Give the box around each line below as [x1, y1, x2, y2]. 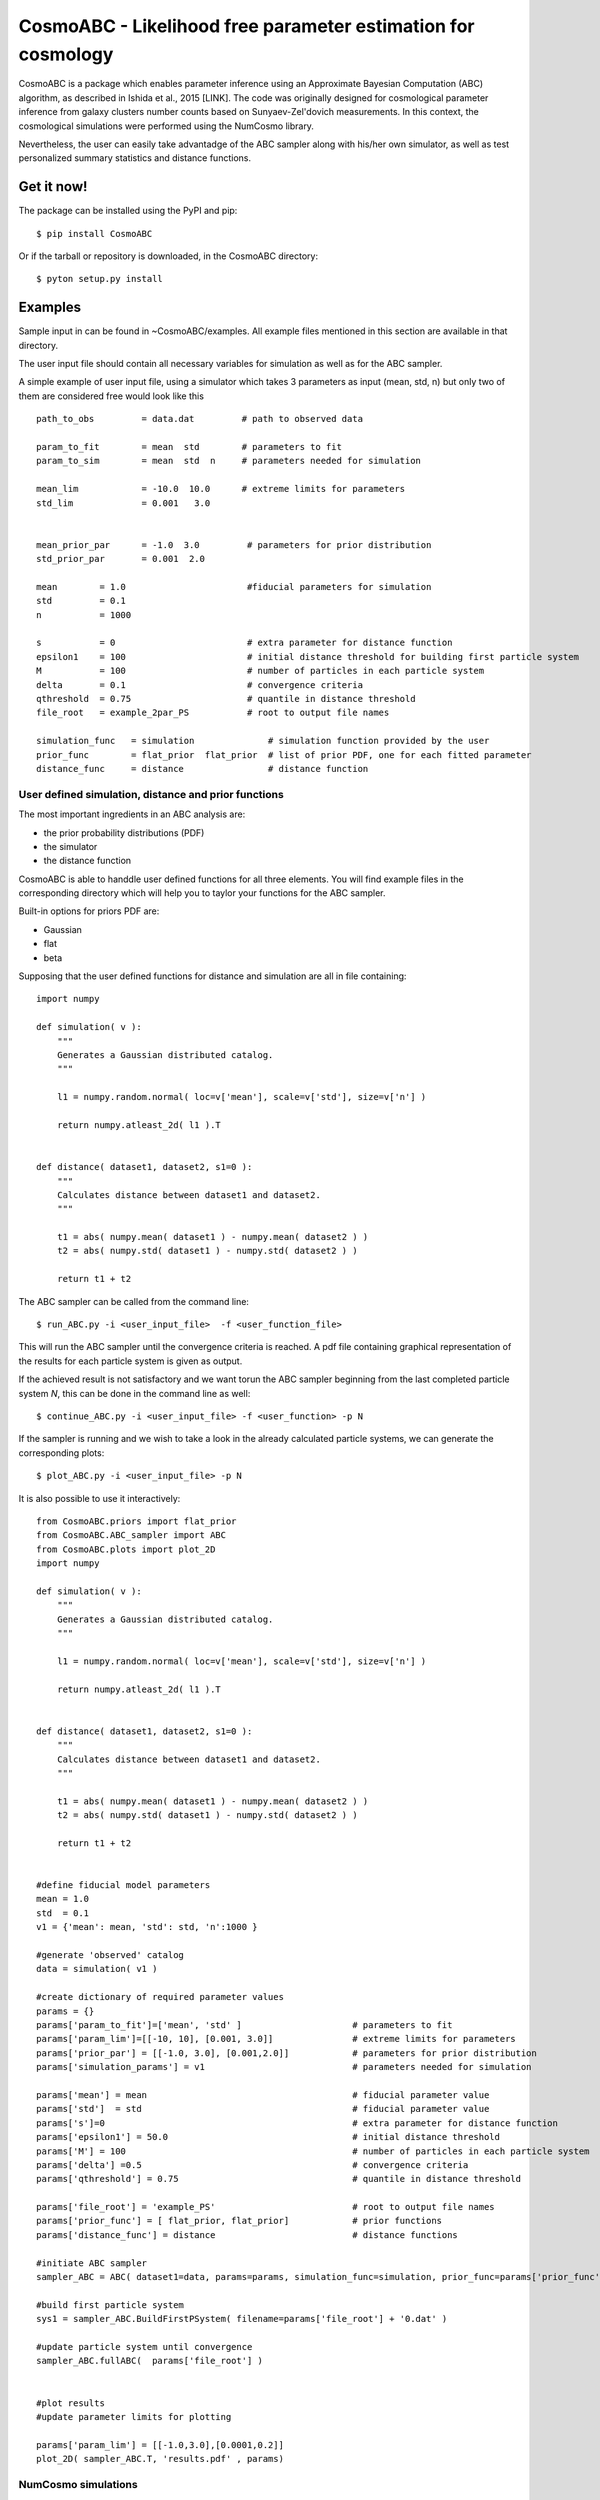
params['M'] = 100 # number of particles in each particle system [36, 2145, 590, 2157]
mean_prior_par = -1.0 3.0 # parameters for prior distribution [36, 539, 432, 550]
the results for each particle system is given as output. [18, 1355, 243, 1367]
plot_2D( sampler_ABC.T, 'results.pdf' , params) [36, 2453, 285, 2465]
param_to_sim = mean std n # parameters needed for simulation [36, 455, 422, 467]
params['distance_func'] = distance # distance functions [36, 2229, 459, 2240]
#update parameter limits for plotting [36, 2411, 232, 2422]
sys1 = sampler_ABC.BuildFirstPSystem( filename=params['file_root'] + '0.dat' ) [36, 2313, 448, 2325]
